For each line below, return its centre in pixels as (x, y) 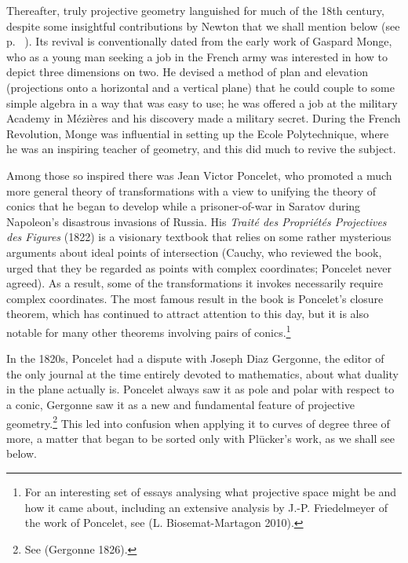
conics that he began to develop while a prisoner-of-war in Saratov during (184, 206)
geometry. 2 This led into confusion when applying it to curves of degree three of (198, 422)
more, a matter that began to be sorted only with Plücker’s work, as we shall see (200, 438)
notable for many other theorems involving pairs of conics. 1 (149, 331)
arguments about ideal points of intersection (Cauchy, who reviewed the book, (194, 252)
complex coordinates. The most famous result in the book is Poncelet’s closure (195, 298)
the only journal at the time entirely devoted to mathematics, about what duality (202, 373)
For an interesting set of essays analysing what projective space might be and (211, 491)
